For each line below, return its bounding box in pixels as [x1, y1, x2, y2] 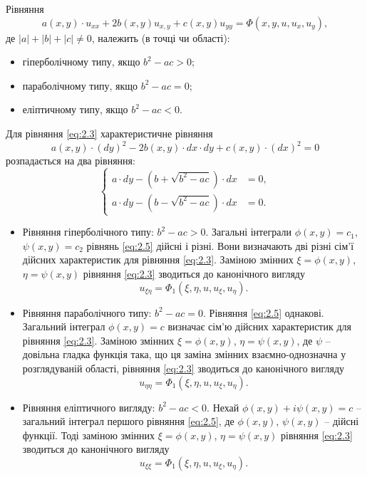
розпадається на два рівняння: [6, 153, 135, 168]
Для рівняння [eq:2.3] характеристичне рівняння [6, 125, 213, 140]
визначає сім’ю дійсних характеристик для [167, 319, 351, 334]
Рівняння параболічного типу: [22, 305, 152, 320]
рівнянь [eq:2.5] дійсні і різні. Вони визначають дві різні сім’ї [86, 238, 354, 253]
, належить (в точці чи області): [91, 30, 230, 45]
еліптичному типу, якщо [22, 102, 128, 117]
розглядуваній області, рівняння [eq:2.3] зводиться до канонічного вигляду [22, 360, 345, 375]
